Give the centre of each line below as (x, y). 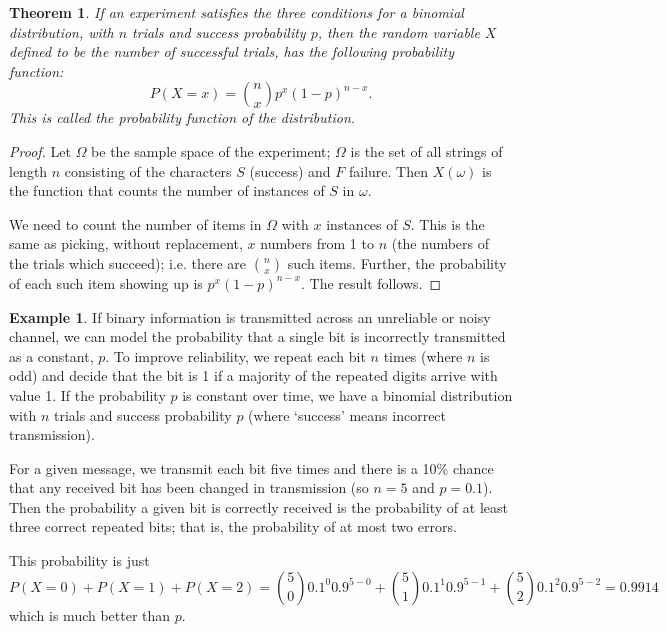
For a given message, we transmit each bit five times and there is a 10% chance (251, 467)
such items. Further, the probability (397, 262)
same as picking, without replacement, (126, 243)
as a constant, (51, 355)
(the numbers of (440, 243)
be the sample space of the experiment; (211, 150)
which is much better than (90, 614)
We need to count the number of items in (135, 223)
